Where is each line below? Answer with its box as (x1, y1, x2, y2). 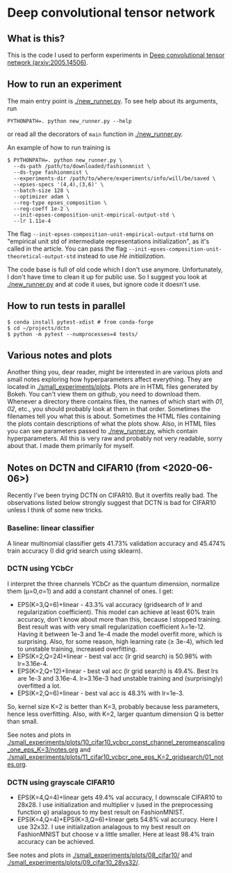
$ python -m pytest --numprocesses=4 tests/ (7, 331, 138, 338)
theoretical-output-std (7, 253, 76, 260)
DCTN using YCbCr (7, 564, 74, 574)
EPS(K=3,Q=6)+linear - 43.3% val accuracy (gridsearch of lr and (17, 600, 203, 608)
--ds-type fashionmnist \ (13, 169, 89, 176)
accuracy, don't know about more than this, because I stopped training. (17, 615, 222, 623)
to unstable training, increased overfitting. (17, 645, 138, 653)
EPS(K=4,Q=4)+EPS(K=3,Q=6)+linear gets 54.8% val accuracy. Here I (17, 815, 217, 824)
